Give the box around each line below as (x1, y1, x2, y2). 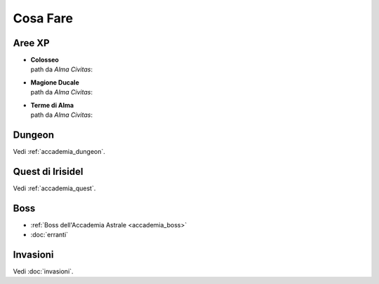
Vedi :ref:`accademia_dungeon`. (13, 147, 105, 155)
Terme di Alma (30, 101, 74, 109)
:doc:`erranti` (30, 231, 69, 239)
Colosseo (30, 56, 59, 64)
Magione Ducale (30, 78, 80, 87)
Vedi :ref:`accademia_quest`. (13, 184, 96, 192)
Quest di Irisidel (13, 165, 84, 178)
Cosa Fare (13, 10, 74, 26)
